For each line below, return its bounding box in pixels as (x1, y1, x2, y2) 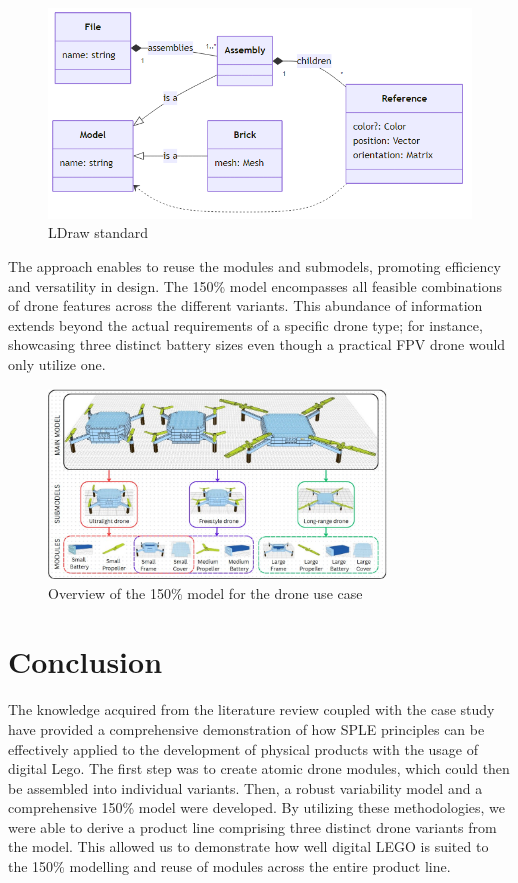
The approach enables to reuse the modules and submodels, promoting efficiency (8, 255, 501, 276)
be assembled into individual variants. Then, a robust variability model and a (8, 777, 483, 798)
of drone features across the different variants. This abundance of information (8, 295, 483, 316)
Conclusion (8, 641, 163, 682)
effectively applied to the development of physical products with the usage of (8, 738, 479, 759)
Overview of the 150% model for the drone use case (48, 582, 363, 603)
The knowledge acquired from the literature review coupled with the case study (8, 699, 495, 720)
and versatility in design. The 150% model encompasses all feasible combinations (8, 275, 503, 296)
